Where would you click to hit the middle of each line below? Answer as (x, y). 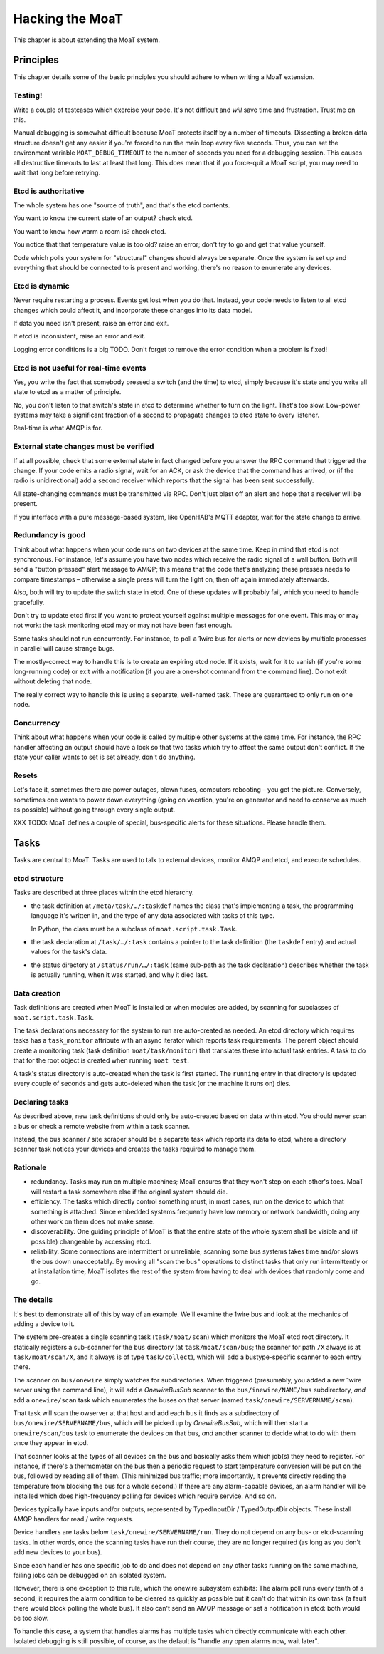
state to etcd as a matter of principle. (67, 392)
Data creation (37, 993)
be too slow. (31, 1618)
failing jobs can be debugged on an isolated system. (90, 1575)
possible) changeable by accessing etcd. (91, 1241)
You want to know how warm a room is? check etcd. (90, 231)
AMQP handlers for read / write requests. (74, 1519)
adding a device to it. (44, 1324)
